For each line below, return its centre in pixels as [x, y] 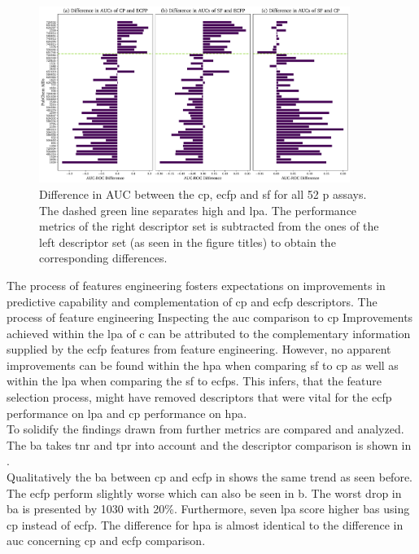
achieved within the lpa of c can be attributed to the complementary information [209, 333]
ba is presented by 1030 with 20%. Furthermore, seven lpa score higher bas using [208, 509]
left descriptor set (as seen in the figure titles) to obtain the [188, 242]
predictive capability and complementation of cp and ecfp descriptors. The [192, 301]
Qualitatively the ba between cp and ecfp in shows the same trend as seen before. [210, 477]
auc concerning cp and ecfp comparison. [106, 541]
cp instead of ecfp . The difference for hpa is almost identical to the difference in [205, 524]
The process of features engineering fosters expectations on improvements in [196, 285]
